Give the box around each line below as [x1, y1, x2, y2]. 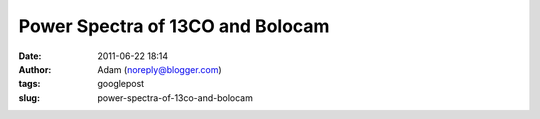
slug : [18, 91, 40, 104]
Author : [18, 63, 52, 75]
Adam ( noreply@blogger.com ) [97, 63, 222, 75]
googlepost [97, 78, 145, 90]
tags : [18, 78, 41, 90]
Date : [18, 50, 42, 62]
